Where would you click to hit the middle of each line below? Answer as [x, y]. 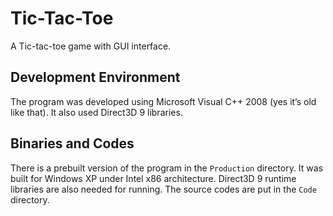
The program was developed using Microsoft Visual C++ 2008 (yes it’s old [163, 101]
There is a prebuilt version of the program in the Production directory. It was [167, 168]
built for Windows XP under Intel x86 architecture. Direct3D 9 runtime [153, 178]
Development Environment [95, 77]
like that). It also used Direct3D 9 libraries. [96, 112]
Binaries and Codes [72, 143]
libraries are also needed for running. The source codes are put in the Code [163, 189]
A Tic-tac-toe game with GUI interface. [91, 46]
